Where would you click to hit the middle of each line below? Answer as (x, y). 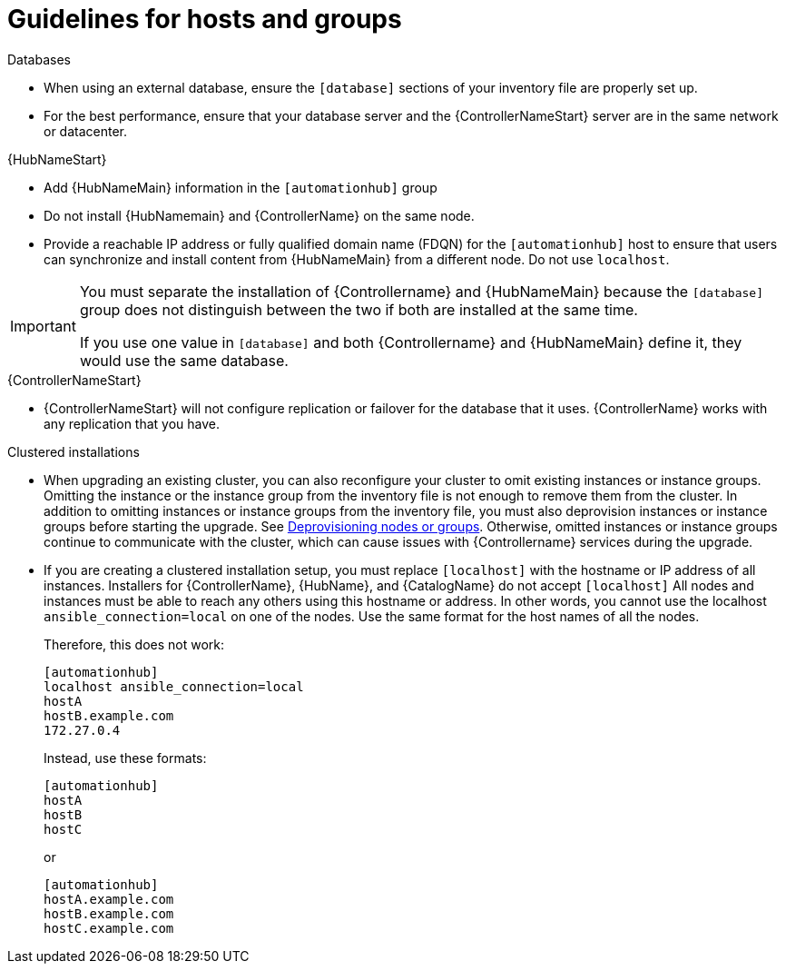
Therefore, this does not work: (134, 644)
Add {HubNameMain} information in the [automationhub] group (241, 187)
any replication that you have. (132, 423)
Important (43, 326)
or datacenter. (86, 131)
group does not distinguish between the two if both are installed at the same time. (359, 309)
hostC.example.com (109, 928)
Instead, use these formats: (125, 758)
